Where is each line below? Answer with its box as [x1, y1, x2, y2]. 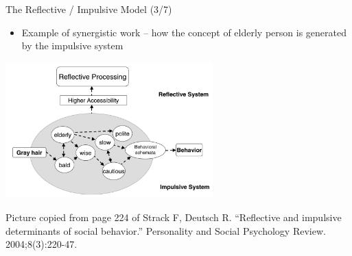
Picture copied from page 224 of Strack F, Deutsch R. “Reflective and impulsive [5, 209, 342, 224]
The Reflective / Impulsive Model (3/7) [5, 2, 172, 16]
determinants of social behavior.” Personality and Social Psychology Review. [5, 223, 326, 238]
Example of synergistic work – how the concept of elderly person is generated [21, 25, 347, 39]
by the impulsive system [21, 38, 124, 53]
